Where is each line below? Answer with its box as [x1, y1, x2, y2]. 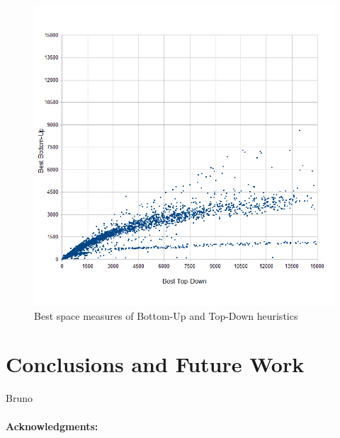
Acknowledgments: [6, 418, 98, 433]
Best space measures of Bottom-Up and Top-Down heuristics [34, 308, 298, 323]
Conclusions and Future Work [6, 350, 305, 379]
